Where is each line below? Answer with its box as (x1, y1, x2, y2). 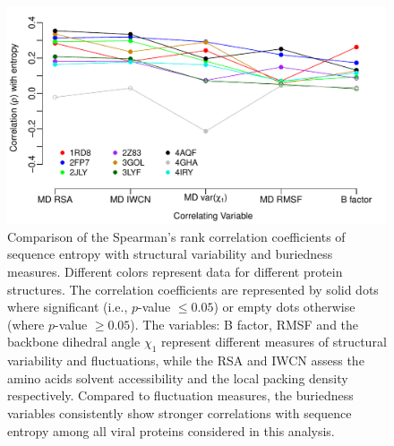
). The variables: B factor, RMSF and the (130, 314, 359, 333)
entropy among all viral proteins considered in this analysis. (7, 421, 335, 440)
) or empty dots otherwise (213, 297, 355, 316)
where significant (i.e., (7, 297, 128, 316)
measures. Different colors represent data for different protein (7, 262, 343, 280)
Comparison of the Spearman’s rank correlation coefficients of (7, 227, 346, 245)
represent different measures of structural (161, 332, 387, 351)
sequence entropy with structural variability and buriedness (7, 244, 333, 263)
